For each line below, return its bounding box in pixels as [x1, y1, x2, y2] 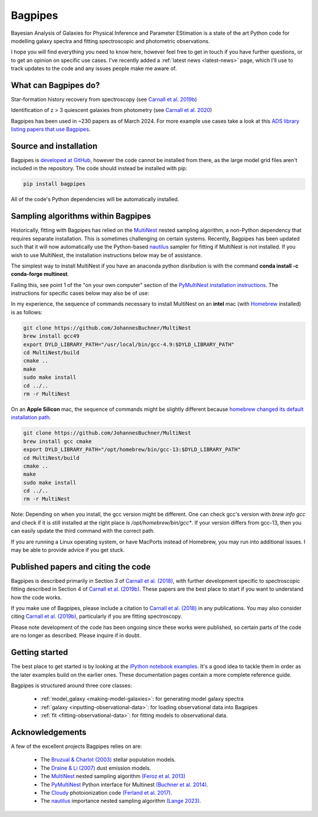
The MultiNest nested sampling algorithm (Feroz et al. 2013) [40, 773, 185, 780]
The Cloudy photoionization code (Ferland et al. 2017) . [40, 789, 173, 796]
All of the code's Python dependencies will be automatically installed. [11, 196, 180, 203]
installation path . [11, 414, 51, 421]
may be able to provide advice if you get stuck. [11, 546, 125, 554]
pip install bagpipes [23, 180, 86, 187]
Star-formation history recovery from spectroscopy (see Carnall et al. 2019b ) [11, 96, 197, 103]
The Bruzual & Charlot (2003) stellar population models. [40, 756, 176, 763]
